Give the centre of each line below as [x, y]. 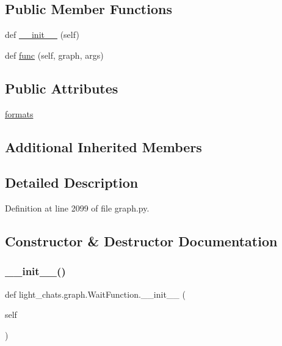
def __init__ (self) [42, 35]
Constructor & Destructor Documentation [141, 241]
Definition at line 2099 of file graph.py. [77, 208]
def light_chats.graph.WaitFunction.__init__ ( [95, 294]
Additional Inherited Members [103, 146]
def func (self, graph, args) [54, 55]
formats [19, 113]
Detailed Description [72, 182]
